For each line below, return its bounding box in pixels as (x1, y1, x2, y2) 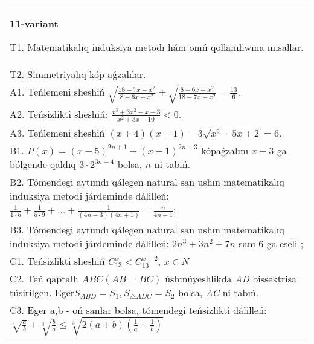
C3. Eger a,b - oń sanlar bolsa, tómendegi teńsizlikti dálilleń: (10, 303, 267, 317)
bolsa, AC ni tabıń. (178, 285, 259, 300)
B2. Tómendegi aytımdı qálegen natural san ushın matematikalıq (10, 175, 284, 189)
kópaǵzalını (201, 143, 249, 158)
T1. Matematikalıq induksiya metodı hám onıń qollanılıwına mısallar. (10, 40, 304, 54)
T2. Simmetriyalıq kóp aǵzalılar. (10, 67, 146, 81)
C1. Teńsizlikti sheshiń (10, 254, 105, 268)
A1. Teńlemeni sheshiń (10, 85, 105, 99)
